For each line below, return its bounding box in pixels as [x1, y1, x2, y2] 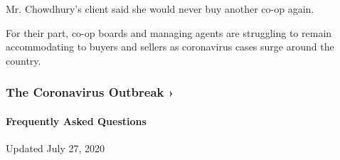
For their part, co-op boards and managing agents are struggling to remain [6, 25, 332, 40]
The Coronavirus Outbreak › [6, 83, 174, 101]
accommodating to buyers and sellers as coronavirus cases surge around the [6, 39, 334, 54]
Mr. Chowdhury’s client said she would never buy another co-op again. [6, 1, 314, 16]
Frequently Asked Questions [6, 113, 147, 128]
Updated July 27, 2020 [6, 141, 105, 156]
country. [6, 53, 41, 68]
